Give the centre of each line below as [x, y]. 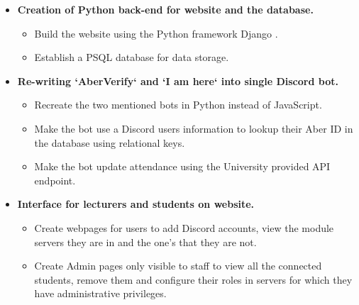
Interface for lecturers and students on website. [136, 204]
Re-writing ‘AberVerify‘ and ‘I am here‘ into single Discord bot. [178, 81]
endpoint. [55, 180]
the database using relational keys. [110, 142]
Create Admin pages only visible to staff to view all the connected [178, 266]
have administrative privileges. [100, 293]
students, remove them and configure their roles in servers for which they [193, 279]
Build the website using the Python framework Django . [156, 33]
